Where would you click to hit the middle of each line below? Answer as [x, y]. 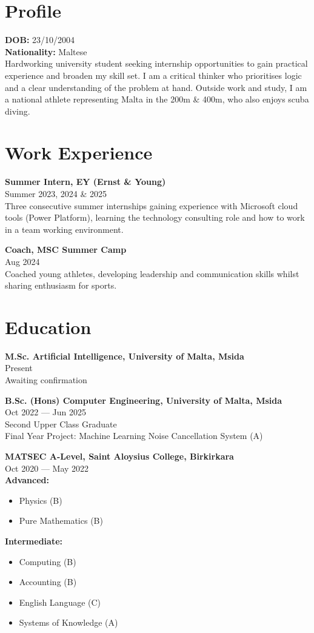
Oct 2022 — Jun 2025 [45, 412]
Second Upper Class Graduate [61, 424]
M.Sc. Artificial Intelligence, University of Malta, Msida [125, 356]
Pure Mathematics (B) [61, 521]
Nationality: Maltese [46, 51]
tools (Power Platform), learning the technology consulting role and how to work [155, 217]
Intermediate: [34, 541]
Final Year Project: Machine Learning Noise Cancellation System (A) [134, 436]
